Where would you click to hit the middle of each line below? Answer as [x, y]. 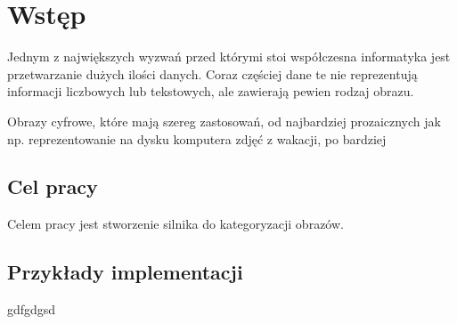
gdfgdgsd [32, 309]
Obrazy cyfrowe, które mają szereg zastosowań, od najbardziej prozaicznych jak [224, 121]
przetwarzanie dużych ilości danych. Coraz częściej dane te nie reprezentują [212, 73]
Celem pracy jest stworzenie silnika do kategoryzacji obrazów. [175, 224]
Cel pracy [53, 186]
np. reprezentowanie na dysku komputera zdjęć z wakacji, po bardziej [197, 138]
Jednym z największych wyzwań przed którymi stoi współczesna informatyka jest [229, 57]
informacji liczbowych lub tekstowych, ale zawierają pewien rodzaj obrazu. [211, 91]
